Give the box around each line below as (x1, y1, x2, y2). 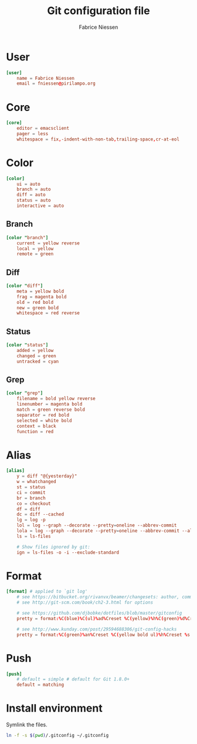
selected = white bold (16, 417, 72, 424)
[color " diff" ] (6, 283, 43, 289)
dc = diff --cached (16, 511, 64, 518)
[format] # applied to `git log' (6, 589, 88, 595)
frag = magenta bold (16, 294, 67, 300)
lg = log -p (16, 517, 46, 523)
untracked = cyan (16, 358, 59, 364)
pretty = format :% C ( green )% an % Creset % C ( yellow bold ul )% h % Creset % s (16, 632, 191, 638)
